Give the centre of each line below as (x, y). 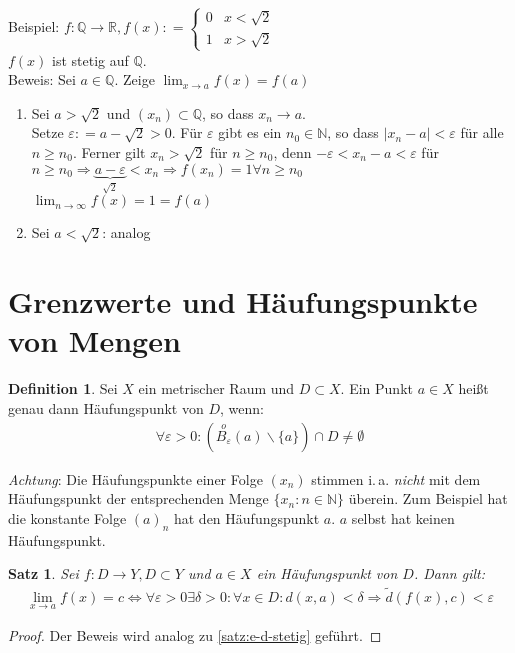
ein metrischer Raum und (216, 388)
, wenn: (242, 407)
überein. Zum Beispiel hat (428, 498)
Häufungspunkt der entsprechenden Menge (138, 498)
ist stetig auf (90, 59)
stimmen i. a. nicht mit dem (396, 478)
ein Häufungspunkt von (327, 573)
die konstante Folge (67, 517)
